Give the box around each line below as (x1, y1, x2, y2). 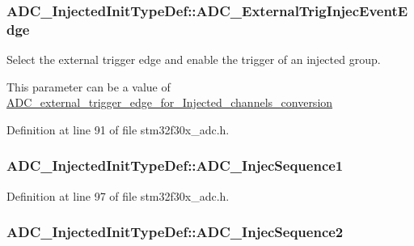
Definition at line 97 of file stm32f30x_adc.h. (6, 187, 230, 204)
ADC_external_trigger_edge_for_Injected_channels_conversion (6, 94, 333, 111)
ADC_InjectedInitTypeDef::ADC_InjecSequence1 (6, 155, 344, 176)
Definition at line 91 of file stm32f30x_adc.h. (6, 121, 230, 138)
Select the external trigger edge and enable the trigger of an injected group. (6, 51, 381, 68)
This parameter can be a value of (6, 78, 171, 95)
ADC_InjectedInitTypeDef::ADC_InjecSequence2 (6, 222, 344, 242)
